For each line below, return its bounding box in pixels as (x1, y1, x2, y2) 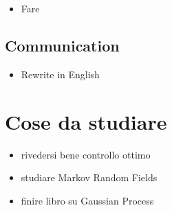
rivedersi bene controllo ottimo (21, 147, 151, 161)
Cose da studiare (5, 107, 167, 135)
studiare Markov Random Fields (21, 170, 158, 185)
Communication (5, 34, 120, 56)
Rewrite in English (21, 67, 100, 81)
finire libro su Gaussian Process (21, 193, 154, 207)
